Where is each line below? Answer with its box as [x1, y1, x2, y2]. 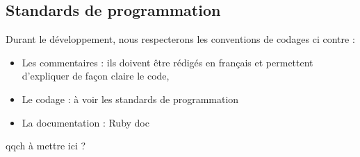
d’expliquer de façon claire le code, [22, 68, 170, 83]
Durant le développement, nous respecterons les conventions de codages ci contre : [6, 32, 355, 46]
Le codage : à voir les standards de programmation [22, 91, 239, 106]
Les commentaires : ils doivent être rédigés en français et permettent [22, 55, 313, 69]
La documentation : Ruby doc [22, 115, 149, 129]
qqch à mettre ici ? [6, 138, 86, 153]
